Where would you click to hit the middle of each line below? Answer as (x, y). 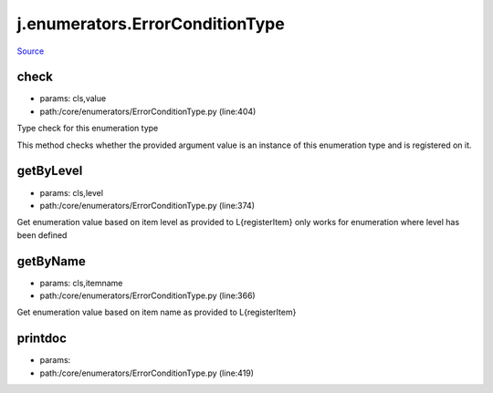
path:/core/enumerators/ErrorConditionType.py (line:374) (147, 205)
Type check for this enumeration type (88, 129)
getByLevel (50, 171)
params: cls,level (72, 192)
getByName (51, 261)
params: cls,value (73, 98)
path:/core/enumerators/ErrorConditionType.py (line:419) (147, 373)
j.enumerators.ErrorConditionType (151, 24)
